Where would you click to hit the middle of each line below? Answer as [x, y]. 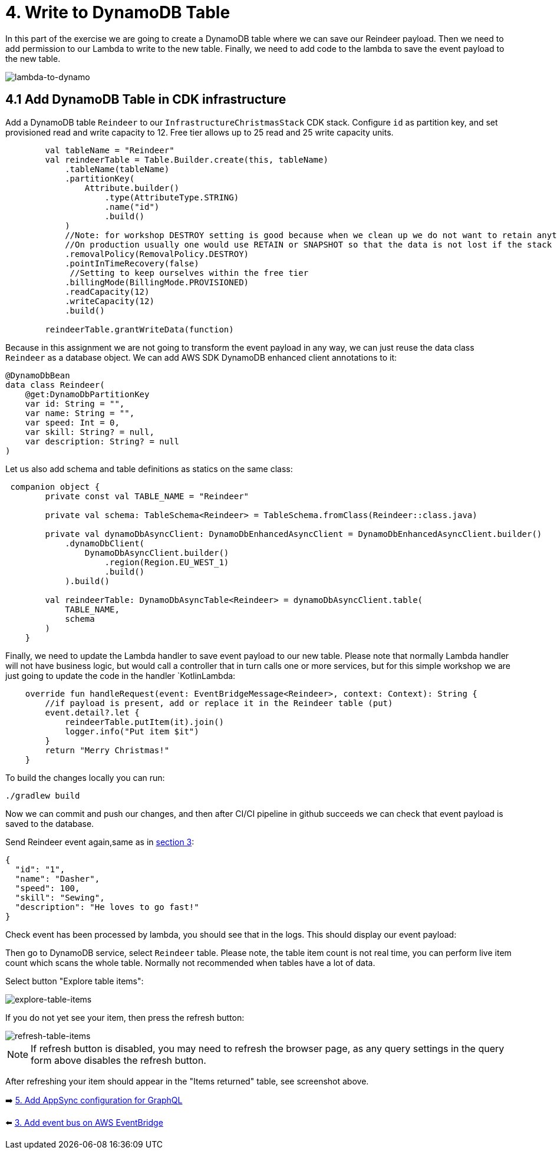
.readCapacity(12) [107, 291]
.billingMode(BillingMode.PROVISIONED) [157, 282]
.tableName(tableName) [117, 169]
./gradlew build [43, 795]
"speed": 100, [47, 888]
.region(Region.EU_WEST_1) [167, 562]
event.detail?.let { [92, 712]
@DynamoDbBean [38, 375]
